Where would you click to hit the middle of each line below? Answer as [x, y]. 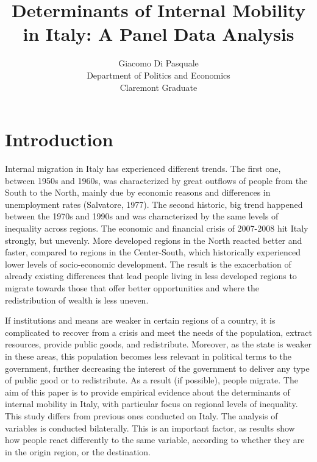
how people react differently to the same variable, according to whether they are [155, 440]
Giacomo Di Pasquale [158, 63]
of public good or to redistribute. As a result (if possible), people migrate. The [151, 380]
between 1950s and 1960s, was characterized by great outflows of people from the [156, 180]
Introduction [59, 139]
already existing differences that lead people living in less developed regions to [151, 276]
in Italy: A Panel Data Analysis [158, 34]
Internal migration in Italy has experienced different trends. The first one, [143, 169]
